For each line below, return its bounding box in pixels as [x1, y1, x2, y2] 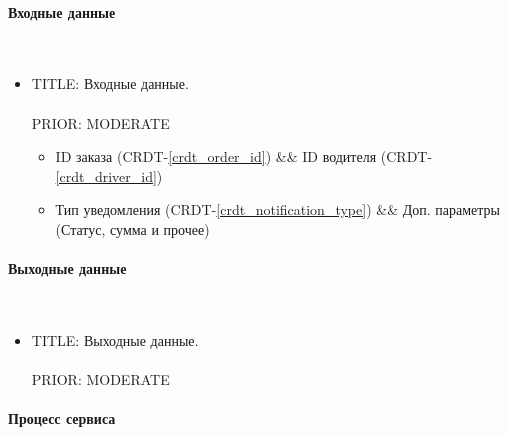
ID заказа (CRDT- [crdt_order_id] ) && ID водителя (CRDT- [55, 146, 433, 167]
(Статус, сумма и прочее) [55, 218, 210, 239]
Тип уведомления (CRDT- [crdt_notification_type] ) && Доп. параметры [55, 199, 500, 220]
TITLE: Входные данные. [31, 73, 189, 94]
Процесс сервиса [8, 408, 116, 429]
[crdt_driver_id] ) [55, 165, 163, 186]
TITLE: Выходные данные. [31, 329, 199, 350]
